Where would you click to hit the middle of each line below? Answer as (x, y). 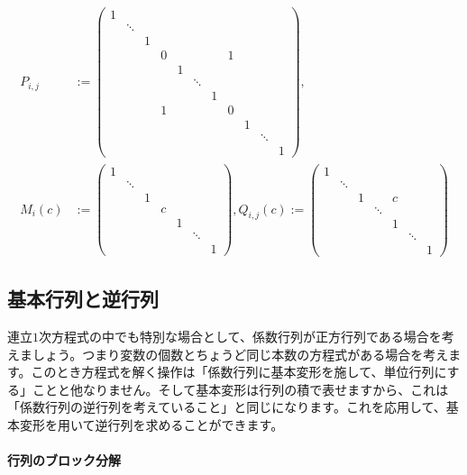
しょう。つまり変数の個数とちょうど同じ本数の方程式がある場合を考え (240, 354)
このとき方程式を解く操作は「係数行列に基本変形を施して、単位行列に (239, 372)
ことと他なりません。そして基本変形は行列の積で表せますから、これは (240, 389)
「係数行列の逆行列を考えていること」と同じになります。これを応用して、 (227, 407)
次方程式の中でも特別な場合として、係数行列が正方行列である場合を (240, 336)
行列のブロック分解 (64, 460)
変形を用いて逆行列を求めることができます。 (151, 424)
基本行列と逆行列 (83, 299)
